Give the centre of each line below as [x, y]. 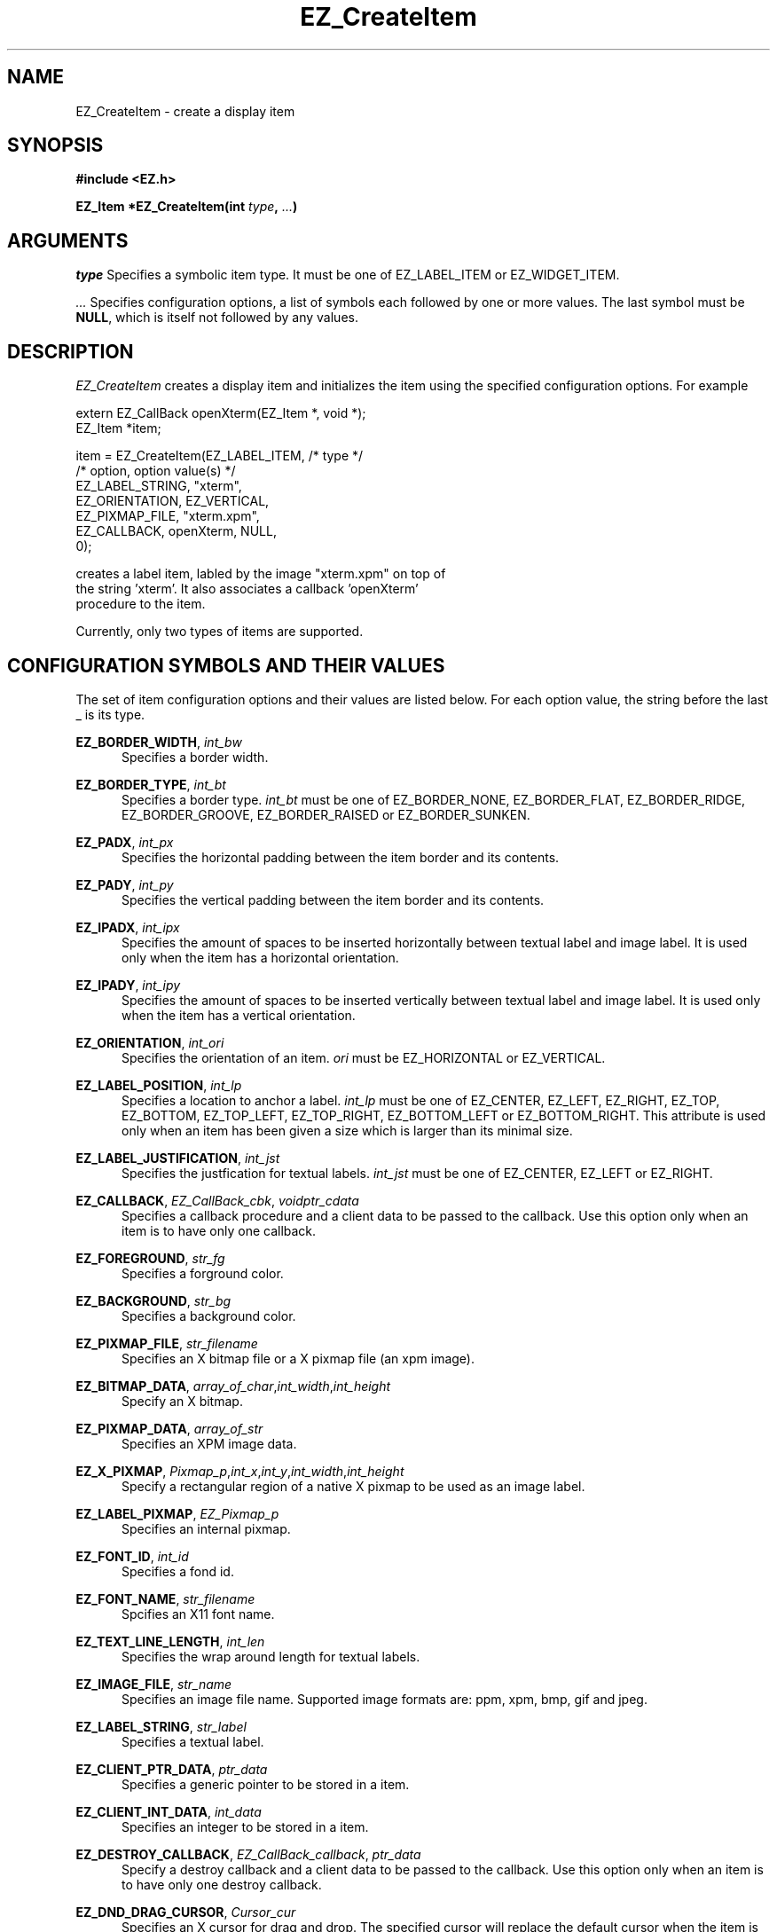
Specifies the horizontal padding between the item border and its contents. [341, 857]
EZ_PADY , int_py [125, 884]
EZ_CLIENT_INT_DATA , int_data [169, 1811]
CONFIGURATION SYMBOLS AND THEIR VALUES [226, 665]
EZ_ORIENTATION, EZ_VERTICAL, [173, 501]
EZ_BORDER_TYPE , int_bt [151, 784]
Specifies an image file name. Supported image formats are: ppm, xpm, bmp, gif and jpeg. [385, 1699]
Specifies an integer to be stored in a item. [245, 1826]
